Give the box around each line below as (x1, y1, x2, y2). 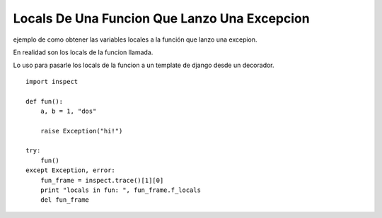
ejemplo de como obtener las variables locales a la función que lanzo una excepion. (13, 35, 257, 44)
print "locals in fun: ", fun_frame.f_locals (40, 186, 202, 194)
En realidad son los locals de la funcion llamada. (13, 48, 154, 56)
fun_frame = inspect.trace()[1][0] (40, 176, 164, 184)
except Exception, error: (25, 166, 116, 174)
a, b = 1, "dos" (40, 107, 97, 115)
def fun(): (25, 97, 64, 105)
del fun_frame (40, 196, 90, 204)
